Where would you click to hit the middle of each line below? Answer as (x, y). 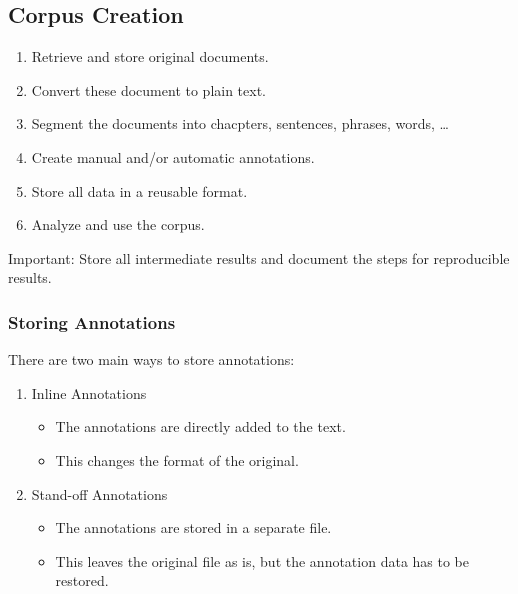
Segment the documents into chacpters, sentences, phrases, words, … (240, 123)
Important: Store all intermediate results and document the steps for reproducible (259, 257)
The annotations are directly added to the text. (200, 426)
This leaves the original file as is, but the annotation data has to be (262, 560)
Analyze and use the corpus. (118, 224)
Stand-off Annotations (99, 493)
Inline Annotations (89, 392)
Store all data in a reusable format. (139, 190)
